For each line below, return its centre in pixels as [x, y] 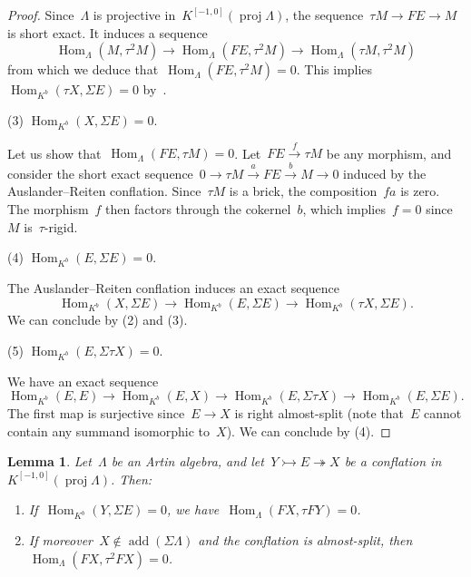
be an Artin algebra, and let [187, 461]
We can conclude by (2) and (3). [98, 320]
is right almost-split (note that [319, 413]
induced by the [385, 173]
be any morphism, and [389, 153]
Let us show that [54, 153]
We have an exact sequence [83, 381]
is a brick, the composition [303, 191]
